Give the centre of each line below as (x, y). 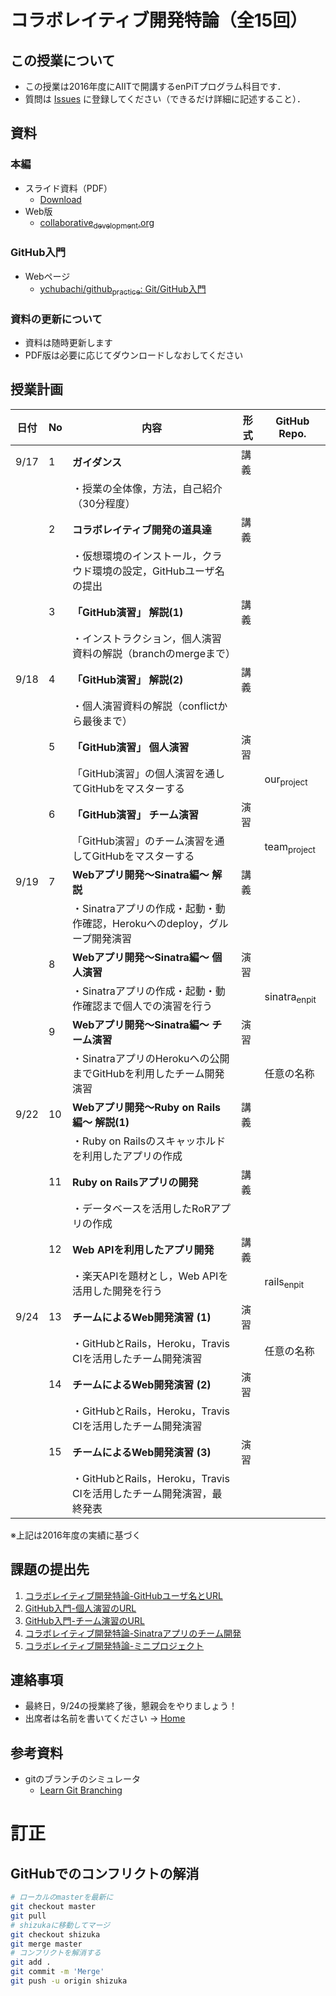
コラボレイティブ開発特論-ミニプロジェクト (114, 1645)
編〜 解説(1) (100, 1122)
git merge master (46, 1944)
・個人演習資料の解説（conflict (144, 706)
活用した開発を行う (117, 1291)
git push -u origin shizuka (69, 1981)
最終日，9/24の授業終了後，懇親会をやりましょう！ (131, 1706)
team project (290, 848)
